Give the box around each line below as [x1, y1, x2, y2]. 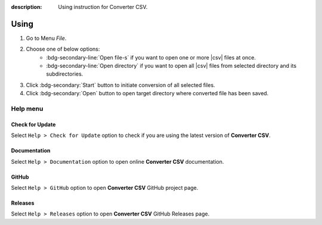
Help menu [11, 105, 44, 113]
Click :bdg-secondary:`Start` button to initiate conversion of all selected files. [26, 81, 215, 89]
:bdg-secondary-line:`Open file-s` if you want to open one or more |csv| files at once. [46, 54, 256, 61]
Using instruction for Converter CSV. [58, 4, 148, 10]
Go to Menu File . [26, 35, 67, 42]
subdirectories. [46, 70, 83, 77]
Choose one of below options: [26, 45, 100, 53]
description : [11, 4, 42, 10]
